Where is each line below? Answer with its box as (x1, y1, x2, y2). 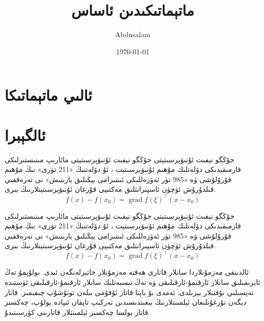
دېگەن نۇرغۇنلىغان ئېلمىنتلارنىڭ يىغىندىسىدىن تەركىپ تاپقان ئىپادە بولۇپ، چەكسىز (5, 297, 247, 307)
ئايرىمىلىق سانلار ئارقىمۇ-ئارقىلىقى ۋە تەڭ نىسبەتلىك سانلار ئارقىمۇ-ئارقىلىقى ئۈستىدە (5, 276, 260, 287)
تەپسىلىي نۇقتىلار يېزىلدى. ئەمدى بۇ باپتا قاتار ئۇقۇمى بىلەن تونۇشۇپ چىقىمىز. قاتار (5, 286, 254, 297)
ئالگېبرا (5, 124, 46, 145)
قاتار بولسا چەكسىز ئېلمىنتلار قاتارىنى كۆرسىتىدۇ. (5, 306, 150, 317)
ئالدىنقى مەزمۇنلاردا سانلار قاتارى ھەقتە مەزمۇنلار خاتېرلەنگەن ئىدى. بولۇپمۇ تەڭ (5, 267, 249, 277)
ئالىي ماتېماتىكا (5, 84, 93, 105)
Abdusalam (115, 29, 151, 40)
